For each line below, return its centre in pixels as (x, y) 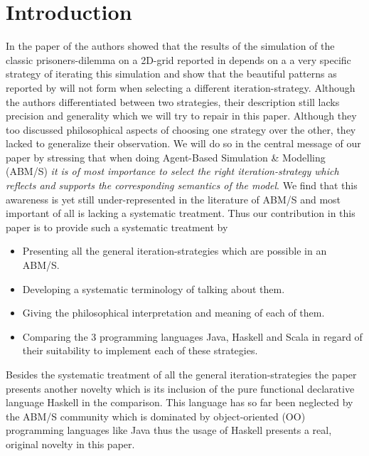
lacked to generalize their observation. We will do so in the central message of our (183, 143)
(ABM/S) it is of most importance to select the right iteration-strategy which (172, 171)
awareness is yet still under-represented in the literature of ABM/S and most (173, 199)
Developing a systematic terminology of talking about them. (154, 288)
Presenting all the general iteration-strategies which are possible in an (175, 251)
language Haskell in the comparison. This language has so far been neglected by (180, 402)
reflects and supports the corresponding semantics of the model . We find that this (182, 185)
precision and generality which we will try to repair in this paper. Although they (181, 116)
